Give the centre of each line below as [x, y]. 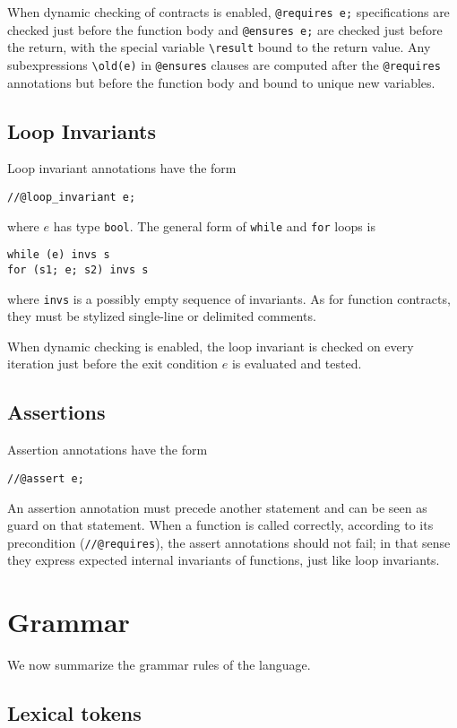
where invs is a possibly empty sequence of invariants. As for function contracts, [229, 298]
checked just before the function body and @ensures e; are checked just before [225, 29]
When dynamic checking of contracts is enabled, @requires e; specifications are [228, 12]
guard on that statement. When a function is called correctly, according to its [220, 525]
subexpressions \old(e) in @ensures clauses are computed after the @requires [224, 64]
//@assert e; [46, 478]
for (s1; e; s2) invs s [78, 269]
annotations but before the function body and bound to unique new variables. [221, 82]
